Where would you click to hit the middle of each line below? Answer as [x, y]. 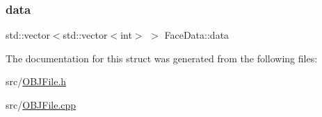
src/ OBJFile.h [36, 81]
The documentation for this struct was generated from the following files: [162, 58]
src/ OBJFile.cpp [41, 105]
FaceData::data [197, 35]
